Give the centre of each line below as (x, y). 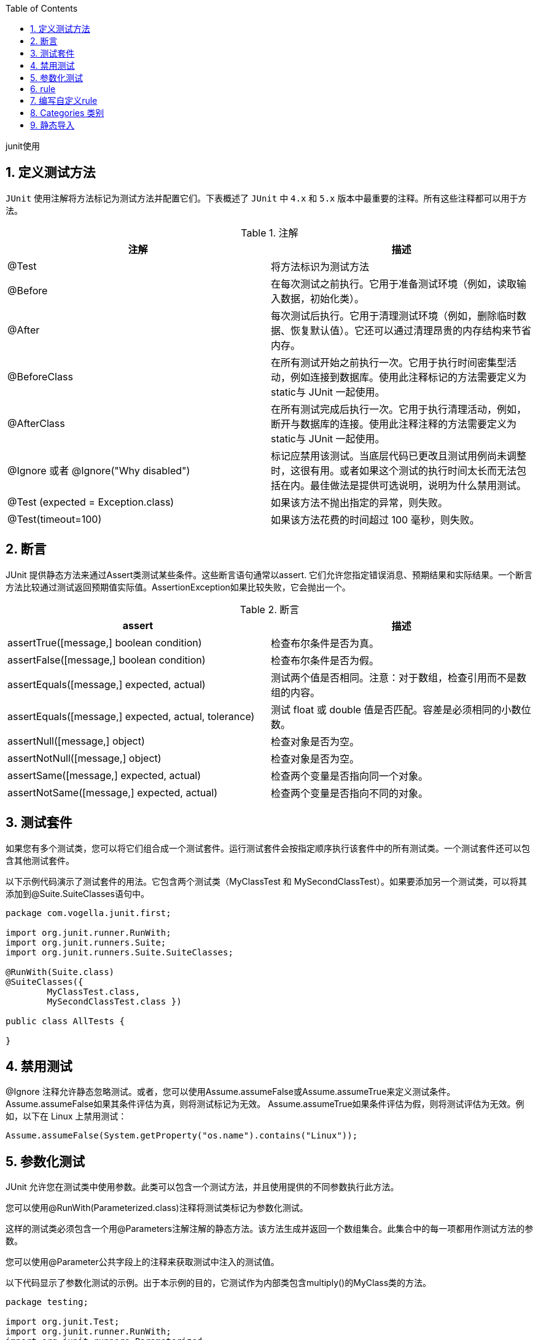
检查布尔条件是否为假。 (325, 660)
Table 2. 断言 (270, 609)
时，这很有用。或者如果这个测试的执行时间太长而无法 (394, 470)
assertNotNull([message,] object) (84, 758)
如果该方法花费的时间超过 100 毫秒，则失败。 (375, 519)
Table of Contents (42, 8)
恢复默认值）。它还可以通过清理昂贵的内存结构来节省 (411, 330)
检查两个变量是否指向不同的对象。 (350, 793)
